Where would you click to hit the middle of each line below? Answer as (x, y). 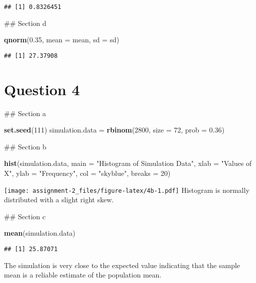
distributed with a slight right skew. (59, 200)
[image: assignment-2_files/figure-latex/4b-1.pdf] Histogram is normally (127, 190)
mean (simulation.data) (40, 233)
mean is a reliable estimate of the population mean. (83, 275)
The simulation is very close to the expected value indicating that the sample (122, 265)
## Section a (25, 113)
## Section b (25, 146)
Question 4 (42, 89)
